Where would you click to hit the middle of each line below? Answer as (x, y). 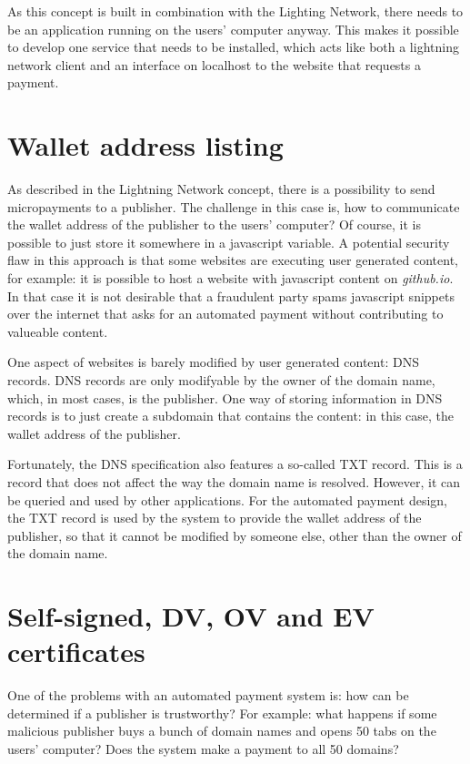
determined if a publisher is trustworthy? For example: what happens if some (222, 713)
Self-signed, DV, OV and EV (191, 616)
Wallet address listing (145, 145)
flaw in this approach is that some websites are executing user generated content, (233, 260)
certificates (76, 652)
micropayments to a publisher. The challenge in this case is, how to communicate (234, 206)
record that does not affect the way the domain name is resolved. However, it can (234, 482)
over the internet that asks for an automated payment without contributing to (225, 314)
